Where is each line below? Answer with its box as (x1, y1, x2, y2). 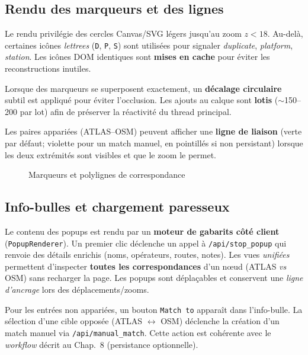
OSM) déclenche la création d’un (161, 315, 280, 327)
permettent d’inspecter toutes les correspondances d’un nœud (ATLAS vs (5, 260, 287, 272)
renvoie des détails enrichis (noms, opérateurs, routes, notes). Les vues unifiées (5, 248, 290, 261)
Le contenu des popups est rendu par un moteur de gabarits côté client (5, 225, 280, 237)
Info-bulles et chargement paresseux (5, 197, 230, 216)
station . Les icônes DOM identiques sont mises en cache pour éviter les (5, 50, 270, 63)
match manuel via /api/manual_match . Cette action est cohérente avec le (5, 326, 271, 338)
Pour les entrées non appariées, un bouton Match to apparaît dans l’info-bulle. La (5, 303, 303, 315)
